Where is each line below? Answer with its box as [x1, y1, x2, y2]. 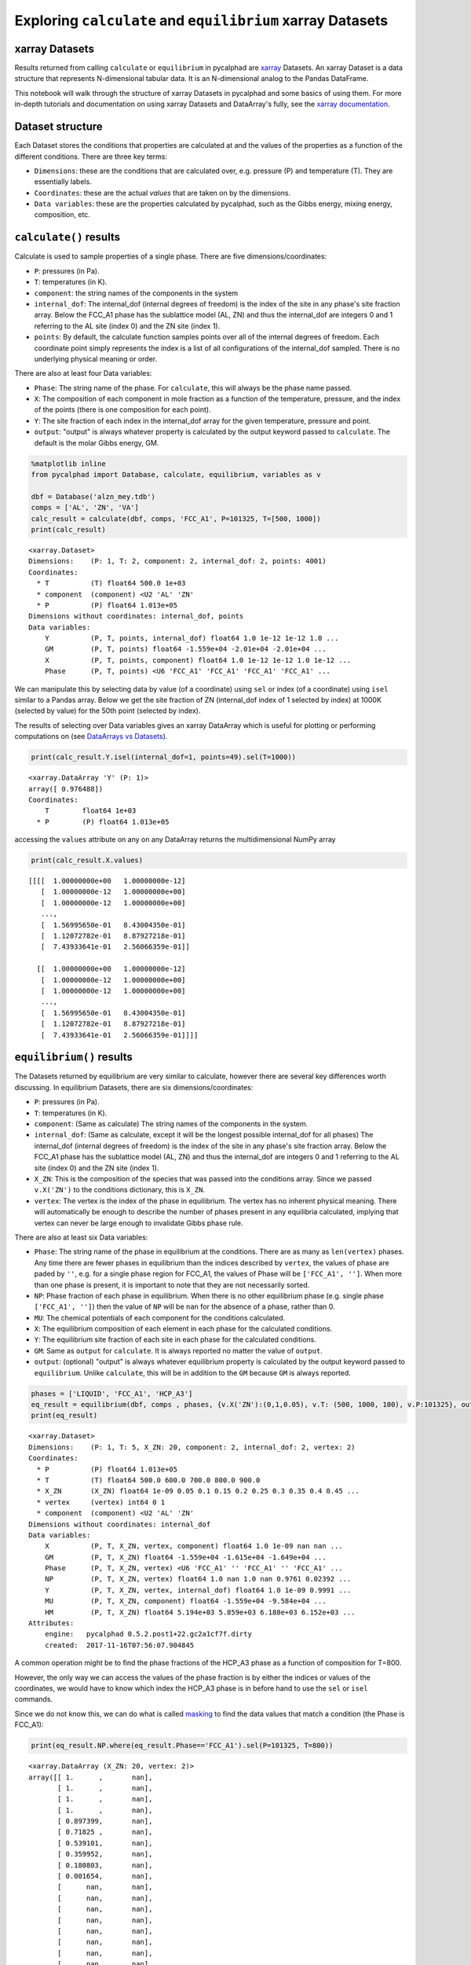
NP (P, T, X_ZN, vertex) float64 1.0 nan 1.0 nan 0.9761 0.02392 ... [44, 1574, 352, 1584]
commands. [14, 1695, 53, 1704]
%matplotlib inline [31, 459, 106, 468]
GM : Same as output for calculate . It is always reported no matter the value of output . [34, 1346, 323, 1355]
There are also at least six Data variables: [14, 1232, 148, 1242]
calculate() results [14, 230, 121, 244]
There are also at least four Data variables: [14, 369, 152, 378]
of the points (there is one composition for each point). [34, 405, 211, 414]
